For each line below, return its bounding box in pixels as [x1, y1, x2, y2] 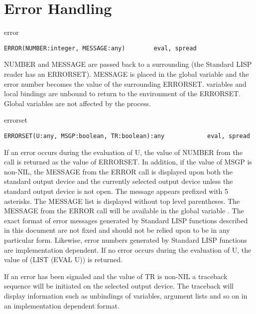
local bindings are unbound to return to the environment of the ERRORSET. [4, 88, 241, 99]
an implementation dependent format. [4, 300, 120, 311]
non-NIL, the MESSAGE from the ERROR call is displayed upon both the [4, 166, 233, 176]
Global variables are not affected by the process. [4, 98, 151, 108]
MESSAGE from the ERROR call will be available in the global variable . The [4, 205, 244, 216]
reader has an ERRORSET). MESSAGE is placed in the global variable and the [4, 68, 249, 79]
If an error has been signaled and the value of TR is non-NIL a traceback [4, 271, 228, 281]
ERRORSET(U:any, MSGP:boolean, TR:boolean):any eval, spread [4, 132, 250, 140]
